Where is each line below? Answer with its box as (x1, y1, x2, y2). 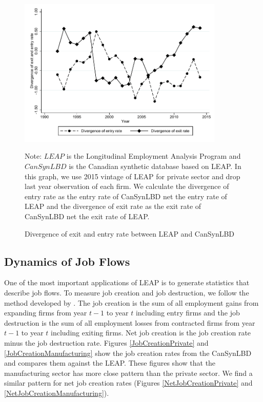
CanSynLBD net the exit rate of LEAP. (25, 210, 150, 221)
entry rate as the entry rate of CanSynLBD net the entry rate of (25, 191, 227, 201)
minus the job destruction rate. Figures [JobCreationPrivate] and (4, 337, 209, 348)
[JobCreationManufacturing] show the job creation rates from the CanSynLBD (4, 347, 252, 358)
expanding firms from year (4, 307, 87, 318)
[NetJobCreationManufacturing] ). (4, 387, 109, 398)
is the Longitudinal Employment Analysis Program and (66, 151, 241, 161)
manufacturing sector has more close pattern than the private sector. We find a (4, 367, 253, 378)
